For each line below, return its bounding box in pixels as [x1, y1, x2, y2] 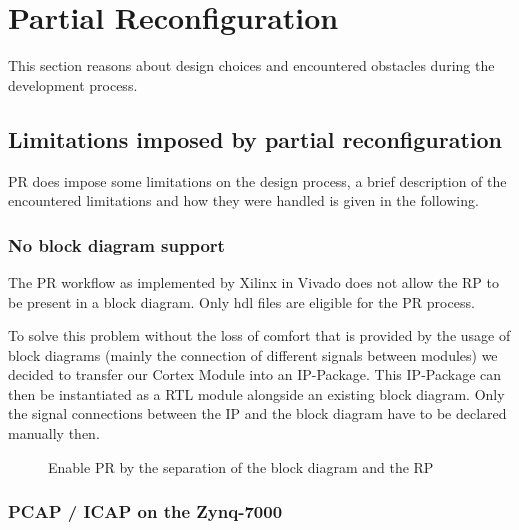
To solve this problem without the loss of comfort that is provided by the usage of [8, 325, 511, 346]
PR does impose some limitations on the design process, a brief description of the [8, 170, 507, 191]
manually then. [8, 423, 100, 444]
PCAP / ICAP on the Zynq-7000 [8, 499, 283, 524]
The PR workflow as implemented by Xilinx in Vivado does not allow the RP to [8, 271, 499, 292]
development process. [8, 74, 138, 95]
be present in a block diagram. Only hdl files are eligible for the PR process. [8, 291, 475, 312]
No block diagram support [8, 232, 225, 257]
